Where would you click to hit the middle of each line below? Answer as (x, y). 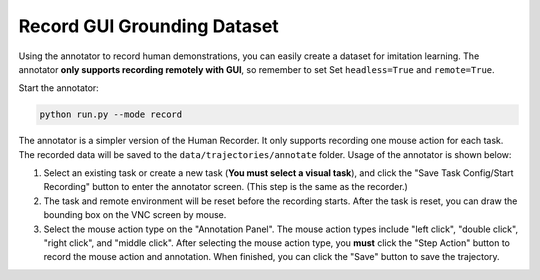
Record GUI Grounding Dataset (148, 26)
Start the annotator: (58, 88)
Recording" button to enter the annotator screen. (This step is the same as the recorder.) (226, 187)
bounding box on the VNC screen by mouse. (135, 215)
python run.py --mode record (111, 114)
